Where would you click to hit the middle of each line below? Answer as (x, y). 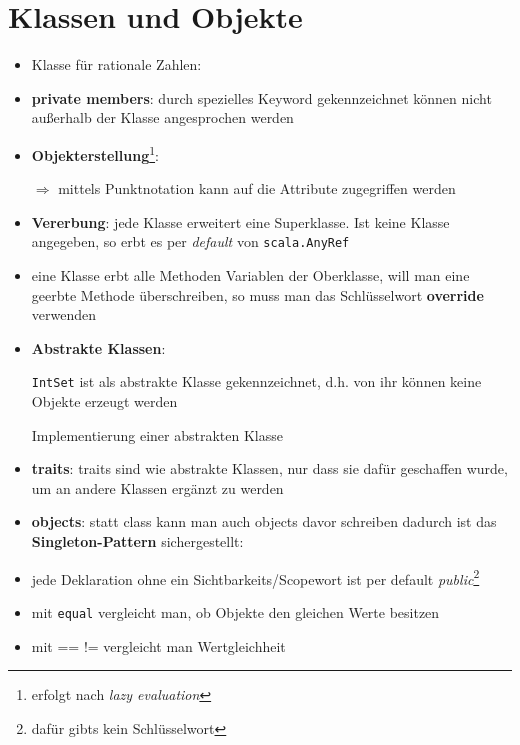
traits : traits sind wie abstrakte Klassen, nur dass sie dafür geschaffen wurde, (269, 468)
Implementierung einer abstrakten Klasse (157, 434)
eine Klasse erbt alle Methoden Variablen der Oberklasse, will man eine (250, 275)
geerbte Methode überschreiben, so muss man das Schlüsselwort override (257, 294)
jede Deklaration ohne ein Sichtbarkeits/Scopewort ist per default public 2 (255, 577)
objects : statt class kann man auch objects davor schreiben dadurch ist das (264, 521)
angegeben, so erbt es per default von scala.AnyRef (190, 241)
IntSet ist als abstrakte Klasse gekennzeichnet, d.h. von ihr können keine (256, 381)
